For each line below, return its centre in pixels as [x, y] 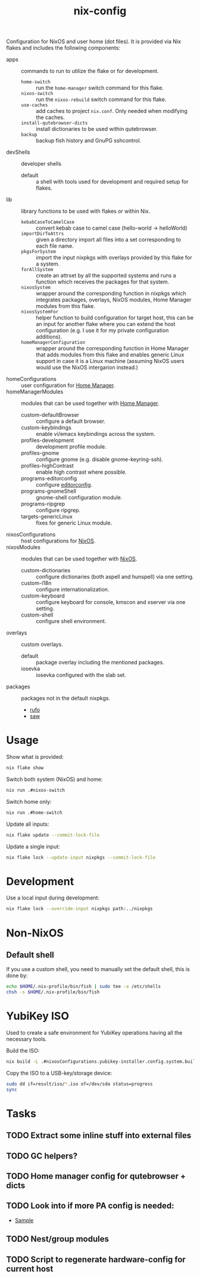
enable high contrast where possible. [81, 472]
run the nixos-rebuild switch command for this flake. [101, 99]
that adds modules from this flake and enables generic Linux [110, 355]
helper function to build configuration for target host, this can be [115, 318]
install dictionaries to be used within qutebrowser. [97, 129]
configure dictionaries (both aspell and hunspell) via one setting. [115, 577]
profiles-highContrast [48, 466]
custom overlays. [42, 645]
